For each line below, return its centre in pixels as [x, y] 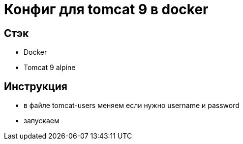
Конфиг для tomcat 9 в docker [106, 9]
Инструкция [36, 86]
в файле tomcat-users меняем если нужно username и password [132, 106]
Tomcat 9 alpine [50, 68]
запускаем [42, 121]
